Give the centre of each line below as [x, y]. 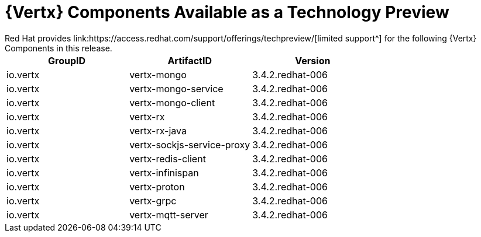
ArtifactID [190, 60]
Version [313, 60]
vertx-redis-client [168, 158]
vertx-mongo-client [172, 102]
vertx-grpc [153, 201]
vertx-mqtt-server [169, 215]
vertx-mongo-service [176, 88]
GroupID [67, 60]
